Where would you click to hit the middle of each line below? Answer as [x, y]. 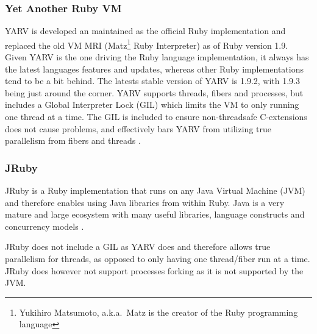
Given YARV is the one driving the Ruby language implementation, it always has [157, 57]
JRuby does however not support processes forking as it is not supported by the [154, 270]
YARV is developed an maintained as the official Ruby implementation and [145, 31]
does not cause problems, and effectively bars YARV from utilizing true [138, 128]
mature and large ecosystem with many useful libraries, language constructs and [155, 214]
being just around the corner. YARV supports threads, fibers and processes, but [154, 92]
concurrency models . [45, 226]
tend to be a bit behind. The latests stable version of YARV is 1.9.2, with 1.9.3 [153, 81]
